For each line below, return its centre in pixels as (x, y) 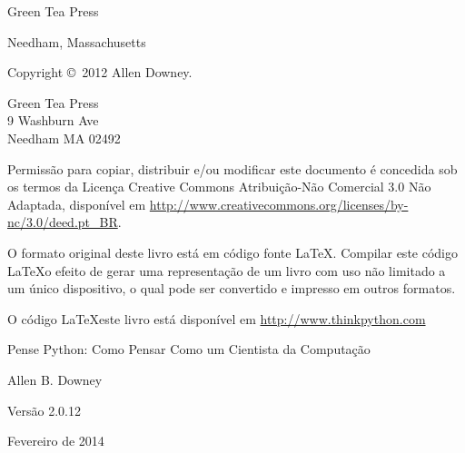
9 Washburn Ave (53, 120)
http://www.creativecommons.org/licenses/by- (279, 204)
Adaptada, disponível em (77, 204)
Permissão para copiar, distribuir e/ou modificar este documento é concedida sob (232, 168)
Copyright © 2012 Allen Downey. (100, 72)
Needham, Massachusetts (77, 41)
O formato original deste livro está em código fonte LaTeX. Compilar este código (232, 252)
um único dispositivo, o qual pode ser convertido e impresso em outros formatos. (232, 288)
